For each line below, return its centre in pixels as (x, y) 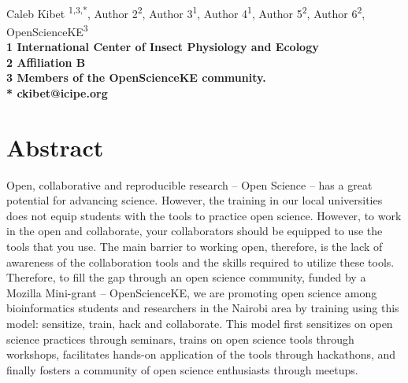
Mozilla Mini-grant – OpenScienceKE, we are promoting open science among (192, 292)
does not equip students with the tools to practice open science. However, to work (204, 215)
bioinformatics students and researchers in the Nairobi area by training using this (203, 308)
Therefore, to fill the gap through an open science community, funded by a (186, 277)
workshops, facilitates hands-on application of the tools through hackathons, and (201, 354)
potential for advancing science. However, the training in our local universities (195, 200)
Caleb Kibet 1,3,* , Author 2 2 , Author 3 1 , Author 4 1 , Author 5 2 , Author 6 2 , (186, 12)
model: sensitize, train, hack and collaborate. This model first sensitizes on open (200, 323)
